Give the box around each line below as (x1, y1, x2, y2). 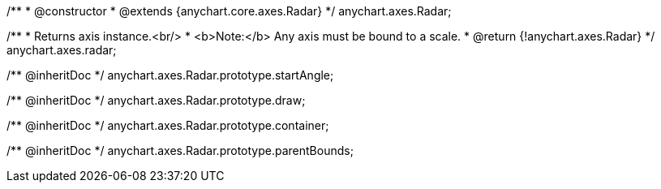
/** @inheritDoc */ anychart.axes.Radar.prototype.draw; (6, 93, 306, 107)
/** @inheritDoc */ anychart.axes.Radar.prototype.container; (6, 118, 329, 132)
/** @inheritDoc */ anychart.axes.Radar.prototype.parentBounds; (6, 144, 354, 157)
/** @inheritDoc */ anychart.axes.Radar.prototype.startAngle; (6, 68, 334, 82)
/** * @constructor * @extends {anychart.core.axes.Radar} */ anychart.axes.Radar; (6, 4, 452, 18)
